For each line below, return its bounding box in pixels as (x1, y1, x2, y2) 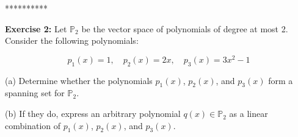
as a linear (229, 107, 268, 120)
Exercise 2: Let (5, 22, 67, 35)
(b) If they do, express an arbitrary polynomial (5, 107, 181, 120)
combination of (5, 119, 61, 132)
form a (268, 74, 293, 86)
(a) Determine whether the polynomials (5, 74, 153, 86)
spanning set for (5, 86, 65, 99)
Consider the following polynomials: (5, 34, 139, 47)
